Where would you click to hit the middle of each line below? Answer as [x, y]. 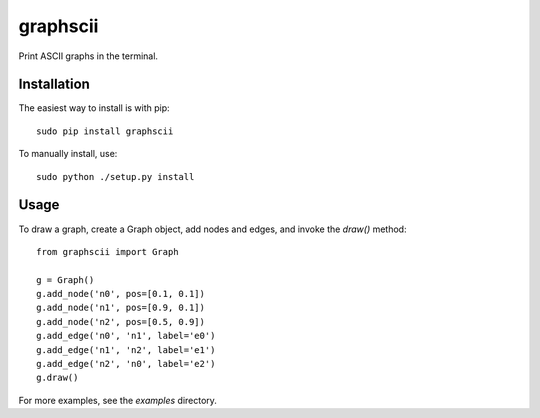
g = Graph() [65, 279]
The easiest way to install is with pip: [94, 108]
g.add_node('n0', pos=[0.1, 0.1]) [120, 294]
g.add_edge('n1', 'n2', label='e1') [126, 349]
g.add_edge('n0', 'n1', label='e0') [126, 336]
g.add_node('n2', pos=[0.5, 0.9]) [120, 321]
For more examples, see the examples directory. [117, 400]
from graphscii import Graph [107, 251]
